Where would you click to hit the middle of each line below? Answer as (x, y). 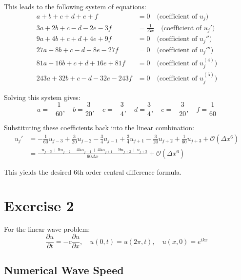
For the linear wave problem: (47, 229)
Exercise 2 (39, 205)
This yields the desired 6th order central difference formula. (93, 171)
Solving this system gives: (42, 97)
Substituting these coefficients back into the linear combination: (99, 128)
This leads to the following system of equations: (75, 6)
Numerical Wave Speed (64, 270)
